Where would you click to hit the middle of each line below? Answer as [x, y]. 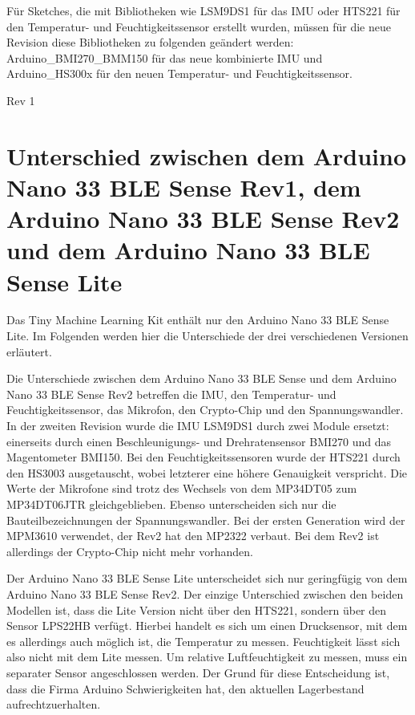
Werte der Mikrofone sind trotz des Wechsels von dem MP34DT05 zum [182, 488]
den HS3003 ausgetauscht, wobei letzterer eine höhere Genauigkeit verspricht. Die [207, 472]
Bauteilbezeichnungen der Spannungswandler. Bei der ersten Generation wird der [206, 520]
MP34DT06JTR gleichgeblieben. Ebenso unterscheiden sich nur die [171, 504]
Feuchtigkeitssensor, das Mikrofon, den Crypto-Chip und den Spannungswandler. [205, 410]
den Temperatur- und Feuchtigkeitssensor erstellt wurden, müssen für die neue [199, 26]
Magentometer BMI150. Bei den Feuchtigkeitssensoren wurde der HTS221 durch [203, 457]
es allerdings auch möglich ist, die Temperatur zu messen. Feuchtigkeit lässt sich [203, 641]
